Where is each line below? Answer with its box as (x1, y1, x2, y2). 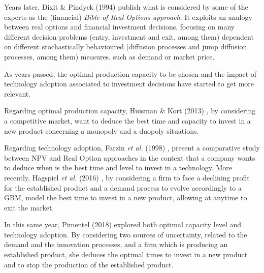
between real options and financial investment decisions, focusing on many (4, 21, 235, 32)
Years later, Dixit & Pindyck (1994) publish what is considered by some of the (4, 2, 248, 12)
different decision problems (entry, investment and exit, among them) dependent (4, 31, 254, 42)
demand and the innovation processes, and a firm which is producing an (4, 239, 228, 250)
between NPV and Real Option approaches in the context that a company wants (4, 152, 255, 163)
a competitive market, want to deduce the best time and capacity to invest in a (4, 115, 251, 126)
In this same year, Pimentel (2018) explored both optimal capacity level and (4, 219, 242, 230)
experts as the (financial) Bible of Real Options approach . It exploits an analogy (4, 11, 252, 22)
